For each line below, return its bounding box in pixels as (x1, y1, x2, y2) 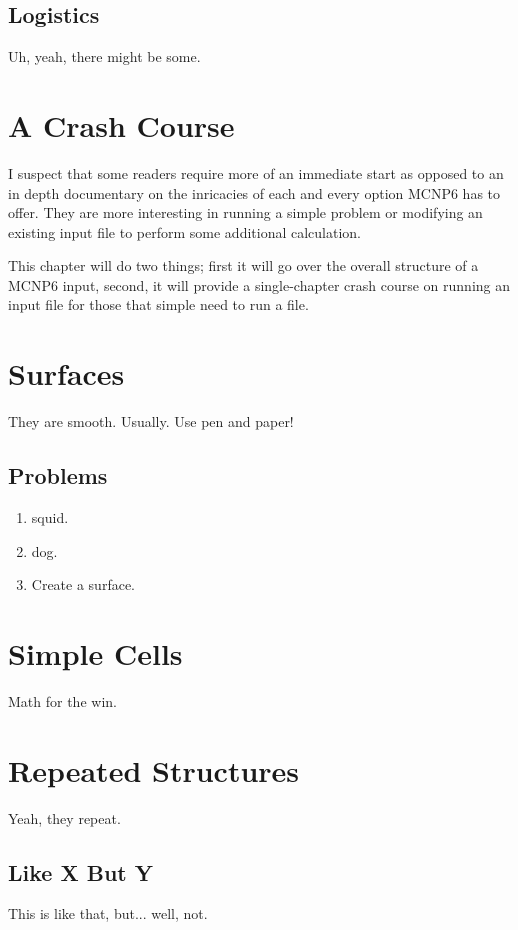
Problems (8, 460, 108, 491)
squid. (31, 507, 69, 527)
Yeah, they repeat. (8, 807, 121, 828)
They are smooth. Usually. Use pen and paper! (8, 411, 294, 432)
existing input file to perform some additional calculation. (8, 221, 361, 242)
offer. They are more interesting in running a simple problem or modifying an (8, 202, 483, 223)
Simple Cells (8, 632, 183, 673)
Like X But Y (8, 856, 153, 887)
